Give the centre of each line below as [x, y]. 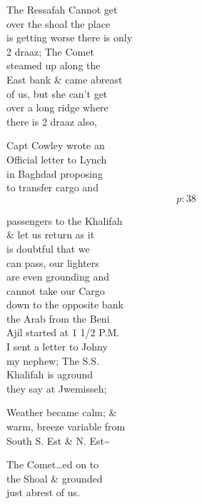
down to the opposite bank [65, 304]
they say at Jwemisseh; [57, 388]
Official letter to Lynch [57, 159]
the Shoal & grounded [55, 478]
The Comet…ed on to [53, 464]
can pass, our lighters [53, 262]
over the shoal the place [59, 23]
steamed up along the [54, 65]
